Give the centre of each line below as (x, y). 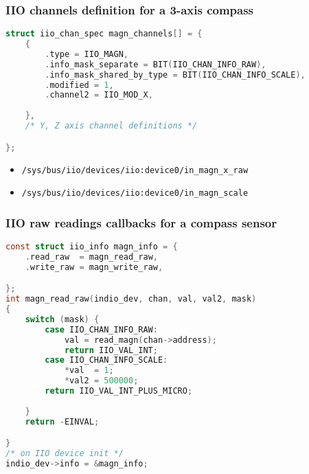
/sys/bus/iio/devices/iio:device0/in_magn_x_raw (135, 170)
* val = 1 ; (89, 371)
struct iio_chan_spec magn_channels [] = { (104, 34)
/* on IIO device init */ (65, 454)
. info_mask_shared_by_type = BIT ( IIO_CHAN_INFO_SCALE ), (175, 75)
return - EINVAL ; (62, 421)
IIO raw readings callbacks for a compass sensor (141, 222)
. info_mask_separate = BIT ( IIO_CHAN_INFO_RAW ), (156, 64)
